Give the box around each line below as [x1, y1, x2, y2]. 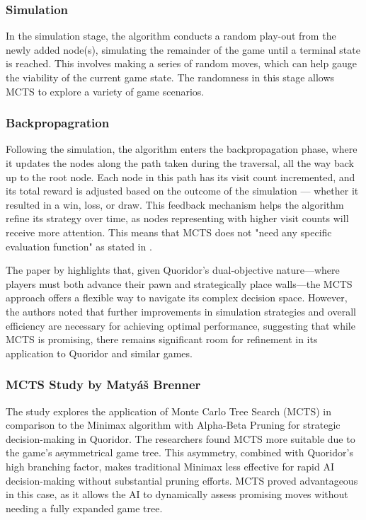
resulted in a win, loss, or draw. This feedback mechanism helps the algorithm [6, 197, 344, 212]
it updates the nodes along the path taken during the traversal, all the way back [6, 156, 354, 170]
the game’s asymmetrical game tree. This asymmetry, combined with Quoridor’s [6, 445, 353, 460]
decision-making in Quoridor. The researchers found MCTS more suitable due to [6, 431, 355, 446]
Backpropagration [6, 114, 110, 132]
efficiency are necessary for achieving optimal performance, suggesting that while [6, 318, 355, 333]
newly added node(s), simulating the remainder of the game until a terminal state [6, 42, 360, 57]
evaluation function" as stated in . [6, 238, 152, 253]
